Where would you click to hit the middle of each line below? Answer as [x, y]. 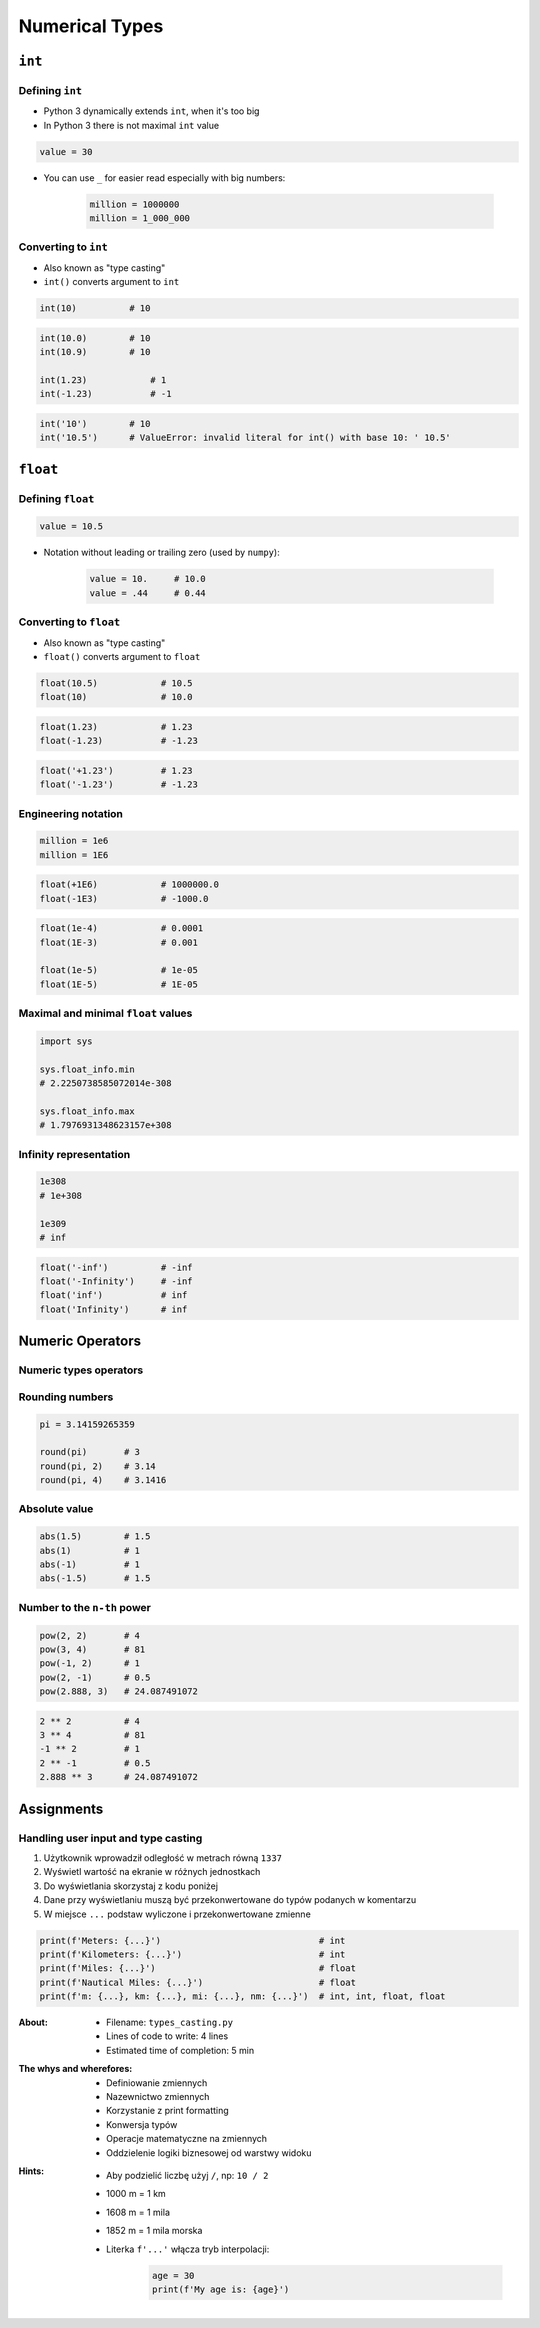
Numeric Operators [80, 1341]
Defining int [50, 90]
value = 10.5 [71, 526]
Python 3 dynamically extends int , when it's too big [151, 111]
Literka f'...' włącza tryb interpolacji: [188, 2249]
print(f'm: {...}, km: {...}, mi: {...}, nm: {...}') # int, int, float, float [242, 1996]
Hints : [31, 2171]
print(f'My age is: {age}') [220, 2289]
